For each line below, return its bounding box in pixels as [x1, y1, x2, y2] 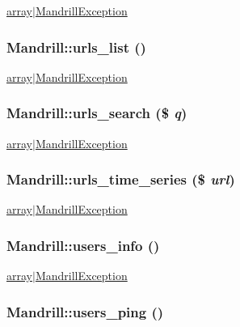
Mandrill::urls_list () [6, 36, 146, 57]
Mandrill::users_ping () [6, 301, 164, 321]
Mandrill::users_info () [6, 235, 160, 255]
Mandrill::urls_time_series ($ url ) [6, 169, 235, 189]
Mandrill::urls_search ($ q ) [6, 103, 187, 123]
